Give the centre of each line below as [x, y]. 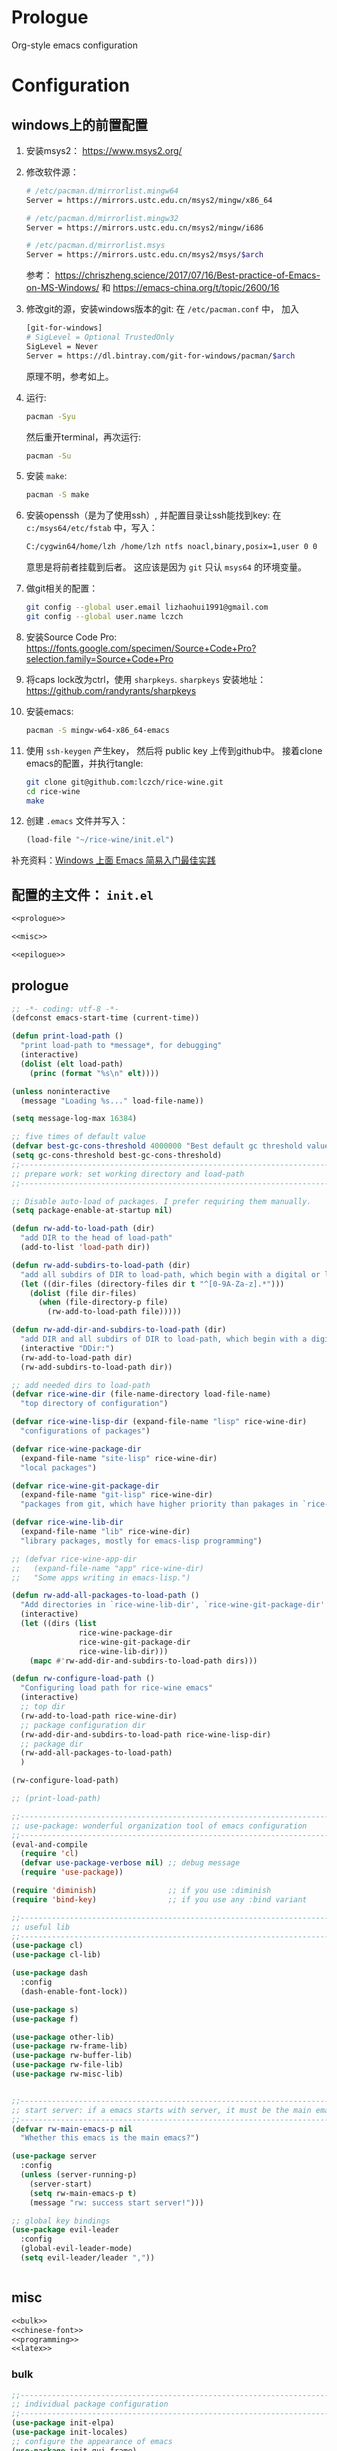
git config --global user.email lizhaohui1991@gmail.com [147, 607]
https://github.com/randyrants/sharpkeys [111, 690]
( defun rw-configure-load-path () [83, 1679]
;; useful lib [41, 1927]
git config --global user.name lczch [104, 617]
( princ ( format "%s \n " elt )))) [94, 1073]
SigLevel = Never [62, 346]
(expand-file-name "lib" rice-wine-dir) [105, 1532]
